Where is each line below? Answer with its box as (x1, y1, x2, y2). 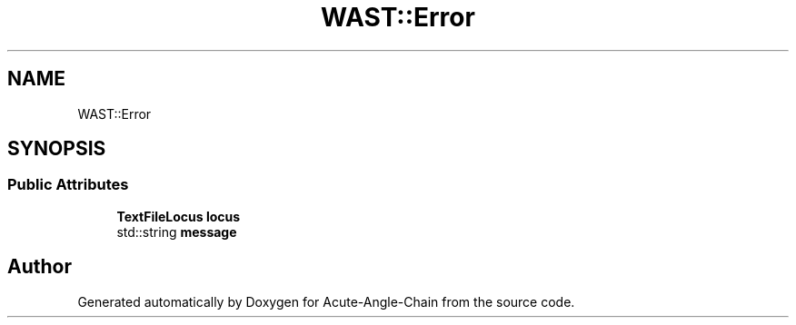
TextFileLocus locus (116, 208, 241, 224)
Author (7, 255, 72, 279)
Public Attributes (7, 175, 129, 194)
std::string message (116, 223, 237, 240)
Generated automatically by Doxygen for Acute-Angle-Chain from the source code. (77, 293, 575, 310)
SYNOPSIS (7, 137, 106, 161)
